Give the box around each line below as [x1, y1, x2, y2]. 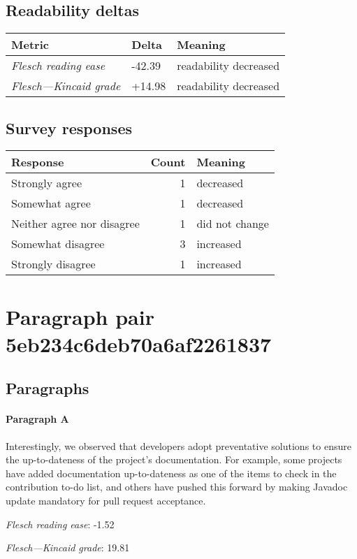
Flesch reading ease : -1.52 [6, 516, 115, 531]
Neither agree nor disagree [11, 215, 140, 232]
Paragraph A [6, 412, 69, 426]
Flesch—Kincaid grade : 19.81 [6, 540, 130, 555]
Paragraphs [6, 377, 89, 399]
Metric [11, 36, 49, 53]
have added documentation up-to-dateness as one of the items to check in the [6, 465, 337, 480]
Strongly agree [11, 175, 82, 191]
